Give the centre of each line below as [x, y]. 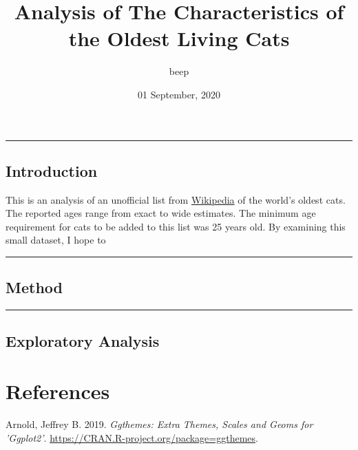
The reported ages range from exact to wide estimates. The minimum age [161, 213]
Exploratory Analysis [83, 340]
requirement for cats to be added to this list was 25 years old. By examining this [176, 226]
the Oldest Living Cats [179, 38]
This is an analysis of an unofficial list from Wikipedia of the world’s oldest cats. [176, 199]
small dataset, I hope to [56, 240]
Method [34, 287]
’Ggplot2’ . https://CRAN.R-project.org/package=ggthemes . [132, 437]
